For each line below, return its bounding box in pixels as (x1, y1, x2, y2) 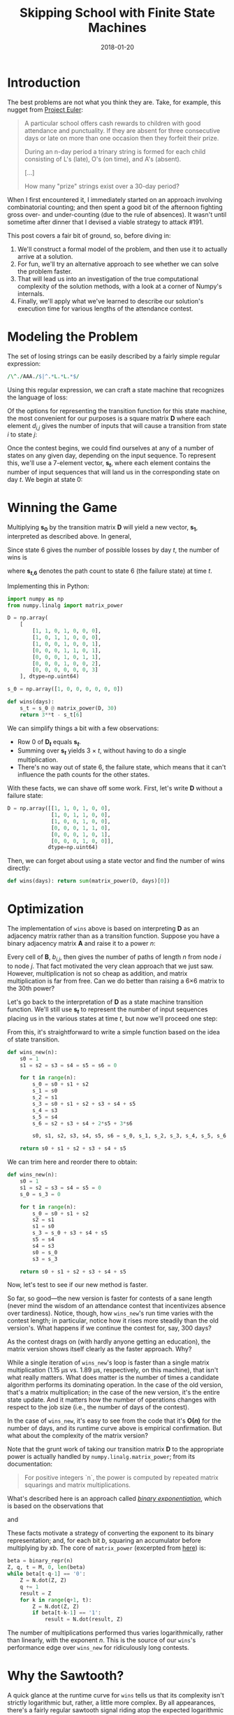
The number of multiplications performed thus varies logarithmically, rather (7, 1628, 224, 1637)
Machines (88, 20, 147, 36)
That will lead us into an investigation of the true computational (17, 274, 199, 283)
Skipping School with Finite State (20, 5, 215, 21)
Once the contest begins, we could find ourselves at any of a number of (7, 444, 214, 453)
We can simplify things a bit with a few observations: (7, 724, 159, 732)
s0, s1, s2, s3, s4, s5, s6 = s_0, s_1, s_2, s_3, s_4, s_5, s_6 (32, 1132, 227, 1139)
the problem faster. (17, 267, 73, 276)
